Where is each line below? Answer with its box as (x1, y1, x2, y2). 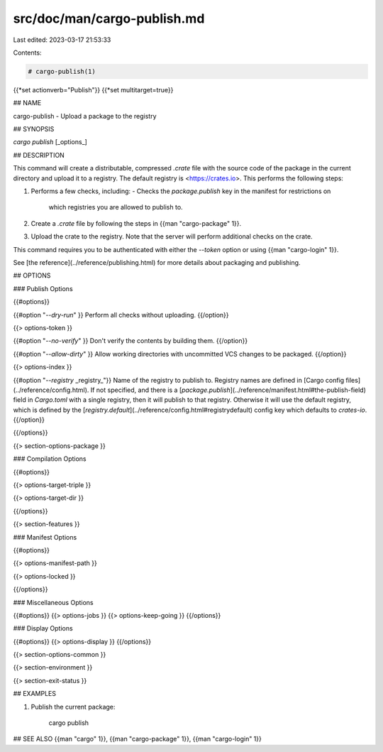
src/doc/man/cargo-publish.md (13, 11, 205, 26)
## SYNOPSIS (13, 125, 55, 133)
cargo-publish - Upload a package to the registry (13, 111, 157, 120)
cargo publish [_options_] (13, 138, 88, 146)
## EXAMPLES (13, 690, 57, 698)
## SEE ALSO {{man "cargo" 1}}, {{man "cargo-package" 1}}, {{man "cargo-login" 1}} (13, 735, 262, 743)
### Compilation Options (13, 454, 87, 463)
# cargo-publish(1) (28, 67, 96, 75)
